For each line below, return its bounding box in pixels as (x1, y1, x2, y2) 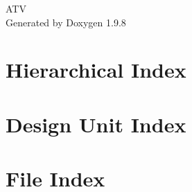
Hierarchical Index (6, 55, 186, 84)
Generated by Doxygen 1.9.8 (6, 15, 126, 29)
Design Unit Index (6, 110, 186, 138)
